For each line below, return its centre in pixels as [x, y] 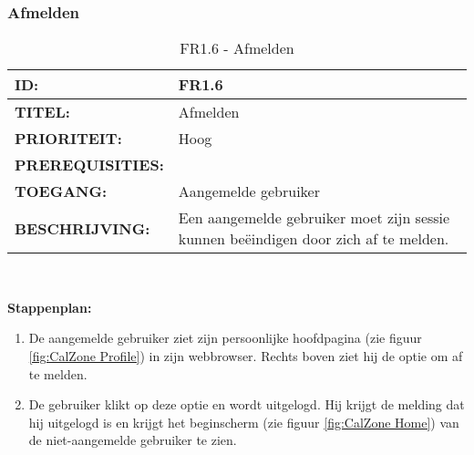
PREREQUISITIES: [89, 165]
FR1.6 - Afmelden [237, 48]
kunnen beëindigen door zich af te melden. [314, 239]
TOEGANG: [61, 191]
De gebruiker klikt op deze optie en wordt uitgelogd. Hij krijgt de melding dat [247, 404]
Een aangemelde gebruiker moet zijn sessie [314, 218]
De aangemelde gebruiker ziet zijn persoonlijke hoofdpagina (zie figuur [225, 338]
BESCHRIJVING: [82, 228]
